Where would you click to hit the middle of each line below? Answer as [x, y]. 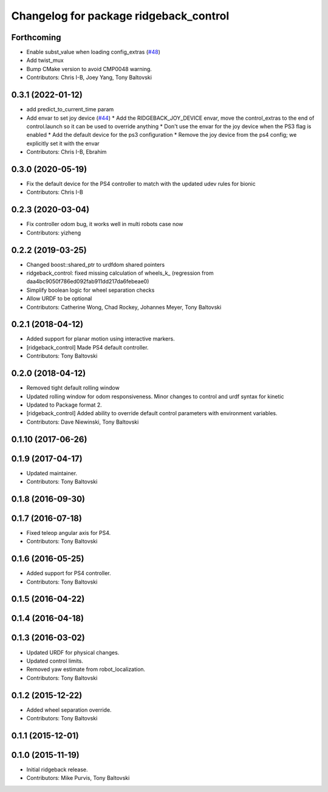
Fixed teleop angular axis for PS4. [69, 532]
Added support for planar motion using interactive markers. [101, 339]
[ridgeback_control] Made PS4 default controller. [87, 347]
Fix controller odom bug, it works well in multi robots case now [105, 224]
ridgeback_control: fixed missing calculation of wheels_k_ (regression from [120, 273]
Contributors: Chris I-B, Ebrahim [67, 152]
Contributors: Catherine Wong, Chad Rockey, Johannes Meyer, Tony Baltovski [124, 307]
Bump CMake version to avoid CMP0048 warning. [89, 69]
